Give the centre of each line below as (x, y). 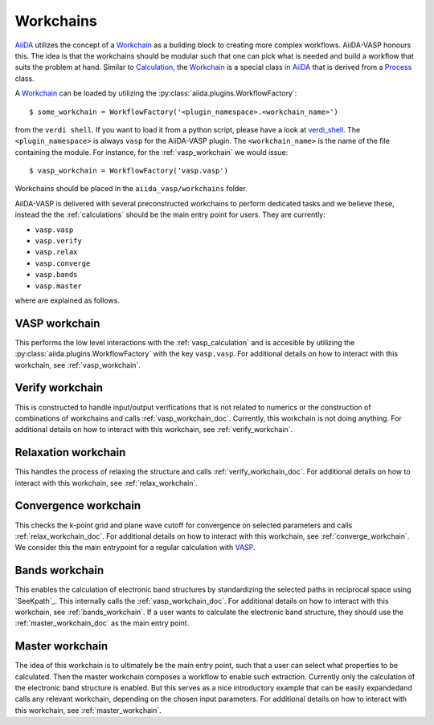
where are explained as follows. (67, 300)
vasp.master (58, 286)
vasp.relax (56, 252)
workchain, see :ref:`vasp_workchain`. (78, 365)
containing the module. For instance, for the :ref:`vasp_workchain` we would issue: (151, 152)
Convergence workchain (78, 506)
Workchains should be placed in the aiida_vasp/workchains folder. (131, 189)
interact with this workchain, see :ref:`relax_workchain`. (106, 483)
